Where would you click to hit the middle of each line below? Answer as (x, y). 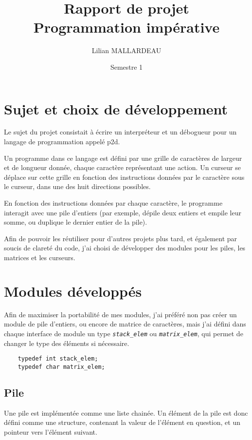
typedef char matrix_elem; (61, 367)
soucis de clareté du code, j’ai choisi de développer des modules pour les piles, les (125, 248)
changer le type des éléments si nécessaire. (67, 343)
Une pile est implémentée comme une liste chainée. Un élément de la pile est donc (126, 412)
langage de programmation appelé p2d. (62, 142)
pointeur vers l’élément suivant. (51, 431)
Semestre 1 (126, 67)
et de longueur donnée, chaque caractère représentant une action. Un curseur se (122, 167)
